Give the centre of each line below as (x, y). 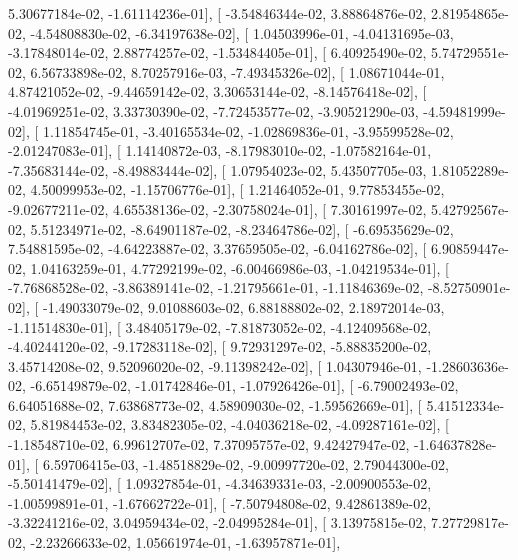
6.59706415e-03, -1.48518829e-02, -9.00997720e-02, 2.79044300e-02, (245, 463)
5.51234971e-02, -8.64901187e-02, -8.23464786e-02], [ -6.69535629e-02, (242, 228)
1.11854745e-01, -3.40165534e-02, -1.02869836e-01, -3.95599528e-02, (248, 130)
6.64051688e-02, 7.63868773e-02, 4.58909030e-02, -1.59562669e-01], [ (215, 404)
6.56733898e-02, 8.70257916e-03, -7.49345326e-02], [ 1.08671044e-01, (237, 71)
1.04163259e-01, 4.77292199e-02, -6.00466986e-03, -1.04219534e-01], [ (239, 267)
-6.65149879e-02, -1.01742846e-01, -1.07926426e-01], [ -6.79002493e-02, (244, 385)
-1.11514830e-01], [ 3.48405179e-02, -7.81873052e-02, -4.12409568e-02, (220, 326)
